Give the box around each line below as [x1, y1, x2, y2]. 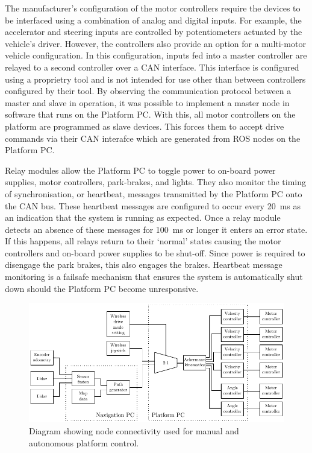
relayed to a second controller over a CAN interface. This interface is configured [5, 60, 299, 73]
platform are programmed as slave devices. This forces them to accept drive [5, 119, 284, 132]
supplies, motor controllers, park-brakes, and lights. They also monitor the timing [5, 176, 307, 188]
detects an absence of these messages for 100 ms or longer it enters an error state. [5, 223, 308, 235]
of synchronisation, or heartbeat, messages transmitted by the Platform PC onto [5, 187, 302, 200]
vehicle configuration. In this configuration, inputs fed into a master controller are [5, 49, 307, 62]
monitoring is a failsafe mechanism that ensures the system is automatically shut [5, 270, 303, 283]
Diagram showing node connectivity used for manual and [29, 425, 239, 437]
